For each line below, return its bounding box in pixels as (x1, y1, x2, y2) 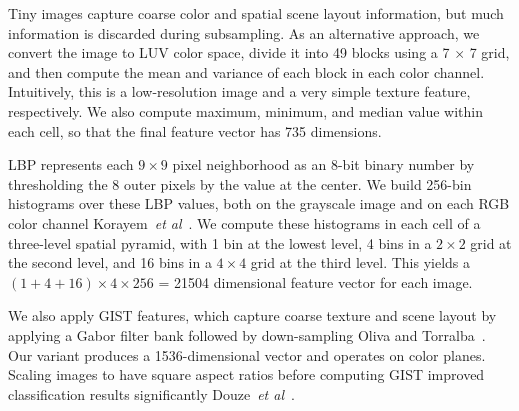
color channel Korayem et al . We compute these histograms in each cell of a (8, 212, 481, 233)
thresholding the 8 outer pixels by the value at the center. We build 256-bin (8, 173, 472, 194)
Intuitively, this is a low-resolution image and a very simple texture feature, (8, 81, 471, 102)
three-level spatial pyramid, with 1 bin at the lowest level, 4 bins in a (8, 232, 432, 253)
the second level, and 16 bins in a (8, 252, 212, 273)
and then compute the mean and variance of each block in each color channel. (8, 61, 485, 82)
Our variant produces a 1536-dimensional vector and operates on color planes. (8, 344, 486, 365)
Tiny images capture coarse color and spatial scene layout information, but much (8, 3, 504, 23)
